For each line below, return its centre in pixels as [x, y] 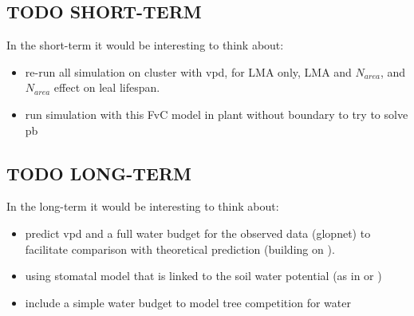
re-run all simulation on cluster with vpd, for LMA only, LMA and [188, 71]
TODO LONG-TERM [99, 173]
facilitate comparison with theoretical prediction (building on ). [180, 249]
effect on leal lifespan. [107, 87]
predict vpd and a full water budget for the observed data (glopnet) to [198, 233]
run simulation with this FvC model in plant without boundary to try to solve [217, 114]
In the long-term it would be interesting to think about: [143, 206]
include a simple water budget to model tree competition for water [188, 302]
